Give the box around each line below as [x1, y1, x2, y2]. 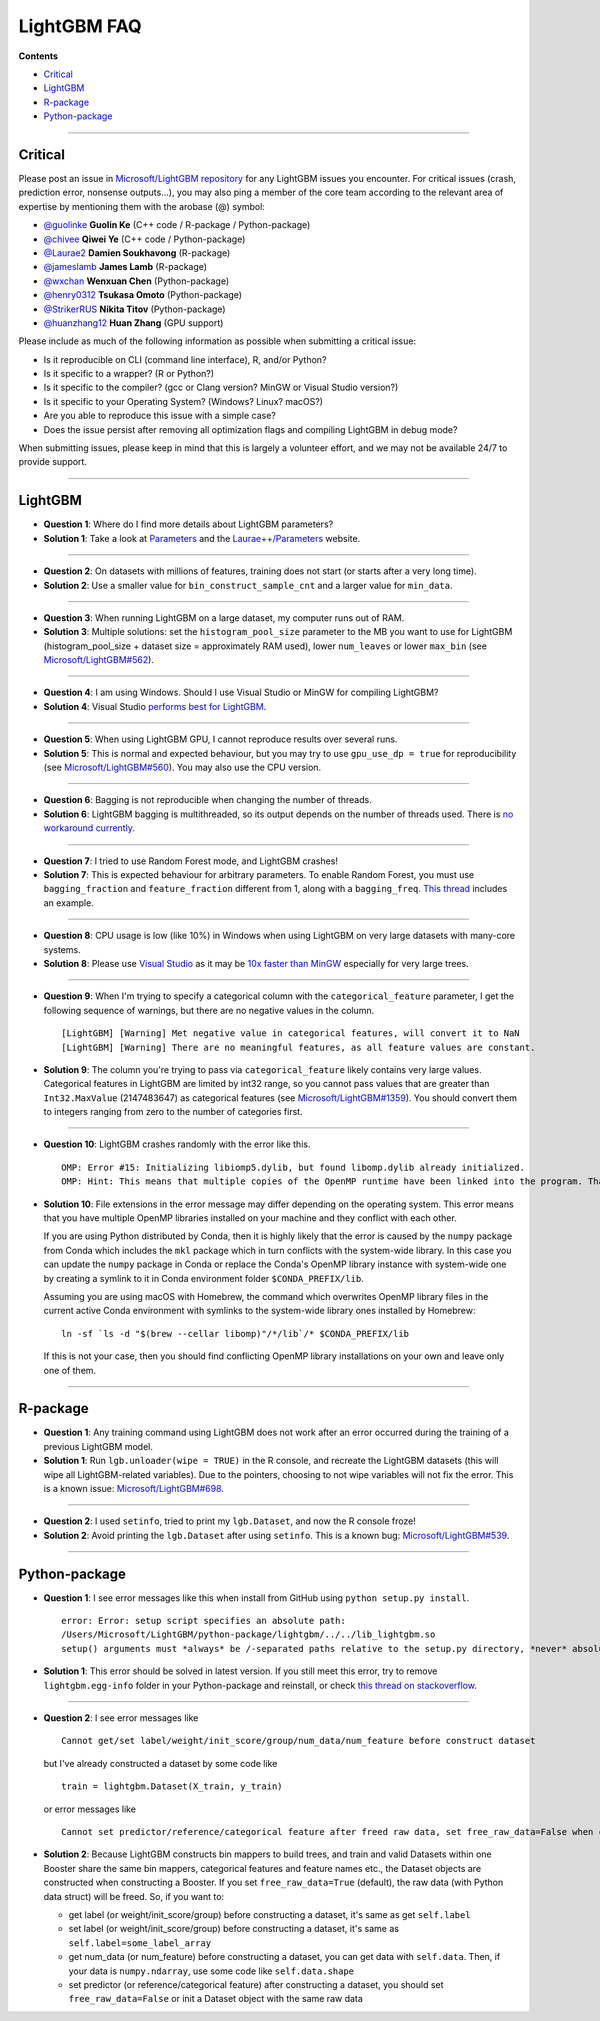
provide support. [18, 456, 87, 468]
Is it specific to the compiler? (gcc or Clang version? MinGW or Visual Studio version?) [43, 381, 399, 394]
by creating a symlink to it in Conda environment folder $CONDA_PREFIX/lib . [43, 1272, 364, 1284]
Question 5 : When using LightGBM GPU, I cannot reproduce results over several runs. [43, 733, 398, 745]
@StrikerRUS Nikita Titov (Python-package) [43, 303, 226, 315]
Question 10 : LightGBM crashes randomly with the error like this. [43, 1138, 311, 1150]
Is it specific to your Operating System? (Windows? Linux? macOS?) [43, 395, 324, 407]
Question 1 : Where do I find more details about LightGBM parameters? [43, 518, 334, 530]
